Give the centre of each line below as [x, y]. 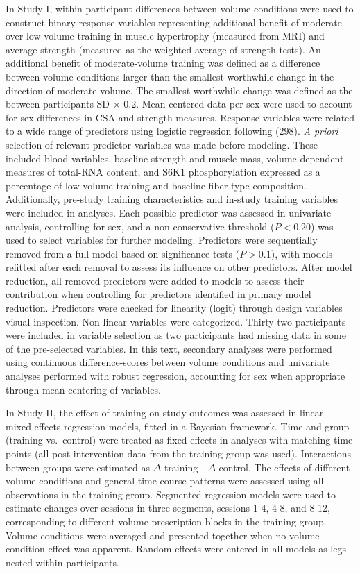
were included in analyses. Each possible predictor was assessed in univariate [169, 212]
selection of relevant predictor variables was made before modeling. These [162, 144]
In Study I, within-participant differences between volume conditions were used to [180, 8]
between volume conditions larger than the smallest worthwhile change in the [170, 76]
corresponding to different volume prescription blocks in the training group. [166, 521]
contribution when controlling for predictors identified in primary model [158, 294]
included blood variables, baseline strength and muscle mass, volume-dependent [175, 158]
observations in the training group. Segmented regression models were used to [171, 494]
